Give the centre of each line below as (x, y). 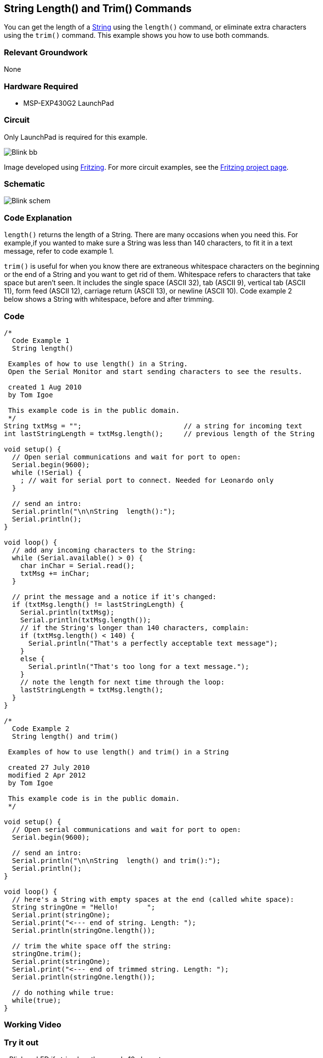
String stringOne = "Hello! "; (83, 907)
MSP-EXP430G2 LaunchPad (69, 103)
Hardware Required (41, 86)
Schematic (24, 184)
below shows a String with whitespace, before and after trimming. (109, 299)
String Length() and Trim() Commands (98, 8)
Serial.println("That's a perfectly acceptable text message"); (153, 643)
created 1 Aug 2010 (45, 387)
